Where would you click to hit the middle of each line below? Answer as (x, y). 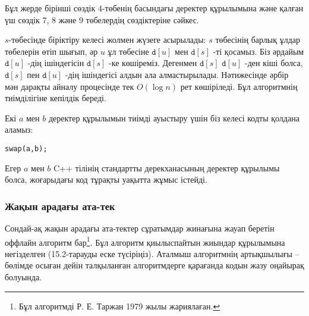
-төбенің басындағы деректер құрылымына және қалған (203, 8)
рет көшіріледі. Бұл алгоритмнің (239, 86)
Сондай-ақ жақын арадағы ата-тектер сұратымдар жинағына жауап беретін (140, 228)
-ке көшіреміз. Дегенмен (153, 63)
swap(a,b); (26, 148)
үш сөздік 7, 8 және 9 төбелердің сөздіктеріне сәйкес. (102, 19)
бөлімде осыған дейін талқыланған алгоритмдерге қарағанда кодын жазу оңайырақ (154, 265)
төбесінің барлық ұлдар (258, 40)
